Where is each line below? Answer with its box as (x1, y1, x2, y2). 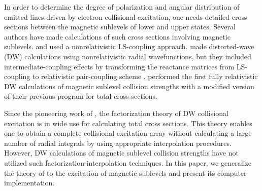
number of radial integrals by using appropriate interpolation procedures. (4, 137, 232, 148)
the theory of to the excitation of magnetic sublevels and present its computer (4, 167, 247, 178)
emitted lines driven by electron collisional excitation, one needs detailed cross (4, 11, 247, 22)
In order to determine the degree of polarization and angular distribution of (4, 2, 240, 12)
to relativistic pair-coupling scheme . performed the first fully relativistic (32, 71, 258, 82)
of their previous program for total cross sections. (4, 91, 158, 101)
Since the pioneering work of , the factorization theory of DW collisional (4, 107, 228, 118)
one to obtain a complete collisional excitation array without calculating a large (4, 128, 252, 138)
